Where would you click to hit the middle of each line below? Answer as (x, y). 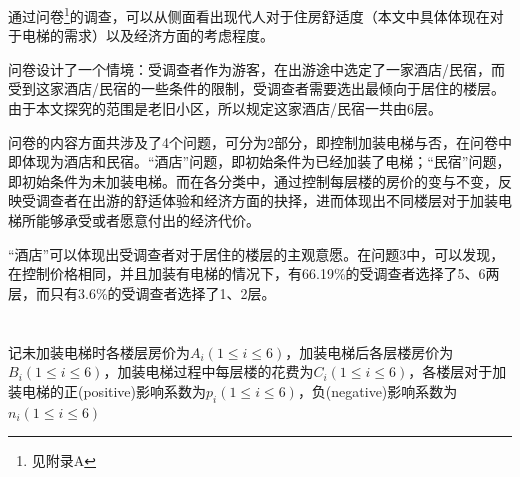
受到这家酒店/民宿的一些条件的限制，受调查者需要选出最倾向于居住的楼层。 (256, 88)
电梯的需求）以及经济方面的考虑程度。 (147, 35)
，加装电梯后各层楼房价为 (369, 351)
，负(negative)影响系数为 (377, 390)
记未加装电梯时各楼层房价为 (99, 351)
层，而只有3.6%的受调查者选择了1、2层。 (142, 292)
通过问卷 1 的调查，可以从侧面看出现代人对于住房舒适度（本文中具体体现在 (249, 14)
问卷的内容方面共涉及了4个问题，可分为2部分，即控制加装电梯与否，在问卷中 (260, 141)
